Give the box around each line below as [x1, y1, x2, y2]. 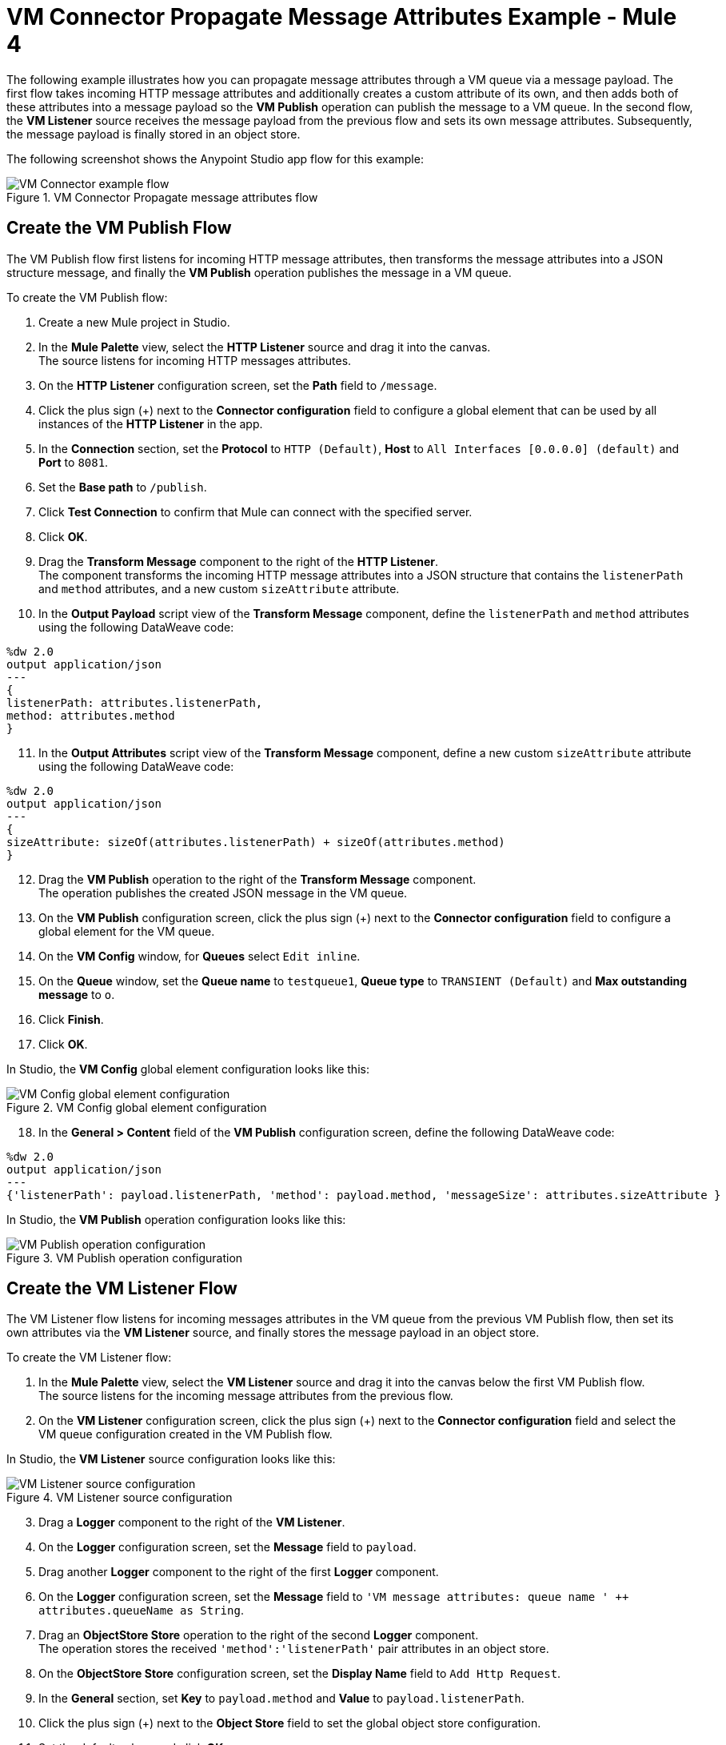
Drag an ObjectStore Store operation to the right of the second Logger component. [38, 1628, 479, 1643]
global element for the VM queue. [38, 924, 215, 938]
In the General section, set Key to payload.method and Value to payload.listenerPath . [38, 1691, 525, 1706]
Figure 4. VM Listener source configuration [6, 1490, 233, 1505]
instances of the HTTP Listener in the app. [38, 416, 263, 431]
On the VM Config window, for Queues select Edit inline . [38, 949, 361, 963]
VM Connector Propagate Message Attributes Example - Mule [6, 3, 677, 30]
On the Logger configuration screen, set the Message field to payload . [38, 1540, 417, 1554]
